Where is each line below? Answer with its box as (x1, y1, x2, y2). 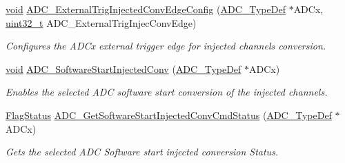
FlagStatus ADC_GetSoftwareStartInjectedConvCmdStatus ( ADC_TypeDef (6, 107, 332, 122)
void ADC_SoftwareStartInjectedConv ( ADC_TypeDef (6, 61, 241, 76)
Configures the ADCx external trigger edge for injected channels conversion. (6, 39, 326, 53)
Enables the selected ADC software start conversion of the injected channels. (6, 85, 328, 99)
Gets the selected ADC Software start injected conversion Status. (6, 144, 279, 159)
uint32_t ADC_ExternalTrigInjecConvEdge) (6, 15, 197, 30)
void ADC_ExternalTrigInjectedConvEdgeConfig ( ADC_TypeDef (6, 2, 286, 16)
